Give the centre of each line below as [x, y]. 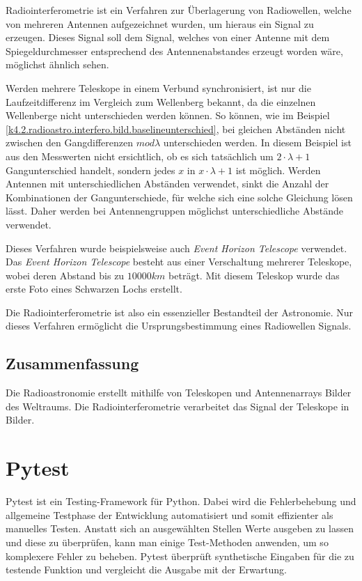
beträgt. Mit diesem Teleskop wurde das [254, 275]
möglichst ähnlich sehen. [57, 64]
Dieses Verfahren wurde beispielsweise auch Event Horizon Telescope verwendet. [176, 248]
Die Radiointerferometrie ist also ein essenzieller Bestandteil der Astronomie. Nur [180, 312]
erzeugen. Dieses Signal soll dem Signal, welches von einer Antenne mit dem [168, 37]
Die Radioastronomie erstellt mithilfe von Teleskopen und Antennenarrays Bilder [179, 393]
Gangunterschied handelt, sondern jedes [90, 170]
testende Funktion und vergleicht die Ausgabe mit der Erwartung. [147, 570]
